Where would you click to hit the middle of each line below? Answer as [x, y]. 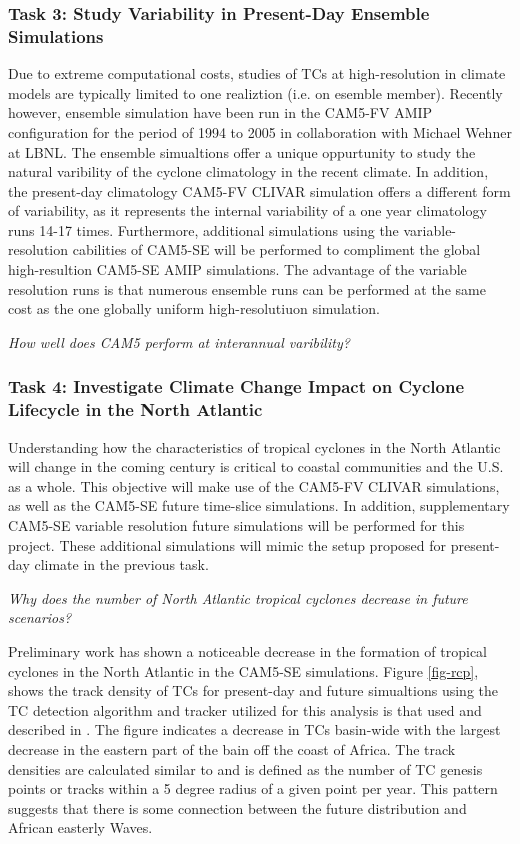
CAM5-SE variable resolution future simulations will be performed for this [236, 524]
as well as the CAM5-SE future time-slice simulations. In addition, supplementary [259, 505]
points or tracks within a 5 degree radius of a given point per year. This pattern [253, 788]
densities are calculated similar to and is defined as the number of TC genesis [245, 768]
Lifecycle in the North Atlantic [135, 409]
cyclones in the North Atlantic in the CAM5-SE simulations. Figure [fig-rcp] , [243, 670]
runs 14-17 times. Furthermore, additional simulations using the [203, 229]
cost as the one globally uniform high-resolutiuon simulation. [194, 308]
